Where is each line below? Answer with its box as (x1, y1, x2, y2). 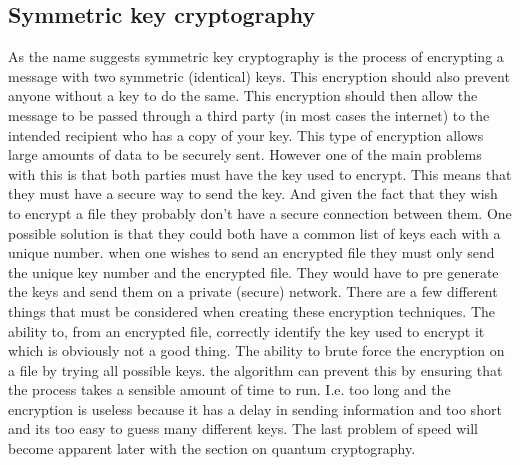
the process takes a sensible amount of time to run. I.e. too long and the (8, 379, 451, 400)
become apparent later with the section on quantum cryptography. (8, 438, 416, 459)
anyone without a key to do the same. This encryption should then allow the (8, 85, 478, 106)
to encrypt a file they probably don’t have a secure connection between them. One (8, 202, 512, 223)
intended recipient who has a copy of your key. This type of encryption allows (8, 124, 484, 145)
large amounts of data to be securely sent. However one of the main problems (8, 144, 482, 165)
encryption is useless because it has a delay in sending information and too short (8, 398, 502, 419)
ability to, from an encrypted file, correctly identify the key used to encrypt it (8, 320, 485, 341)
